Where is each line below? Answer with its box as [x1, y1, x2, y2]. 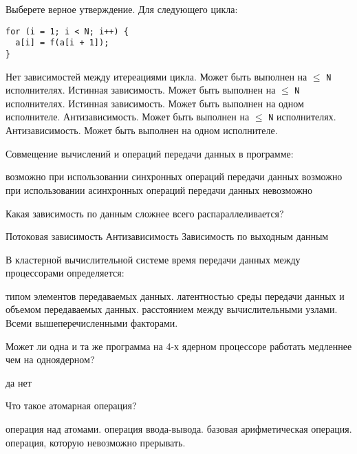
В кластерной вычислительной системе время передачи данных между [6, 252, 301, 266]
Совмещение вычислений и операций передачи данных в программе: [6, 146, 294, 160]
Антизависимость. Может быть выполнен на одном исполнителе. [6, 123, 278, 138]
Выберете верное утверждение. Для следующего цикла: [6, 2, 238, 16]
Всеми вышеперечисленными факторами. [6, 316, 178, 330]
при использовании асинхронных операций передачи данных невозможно [6, 182, 313, 197]
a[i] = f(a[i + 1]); [15, 38, 109, 48]
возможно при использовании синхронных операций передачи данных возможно [6, 169, 343, 184]
